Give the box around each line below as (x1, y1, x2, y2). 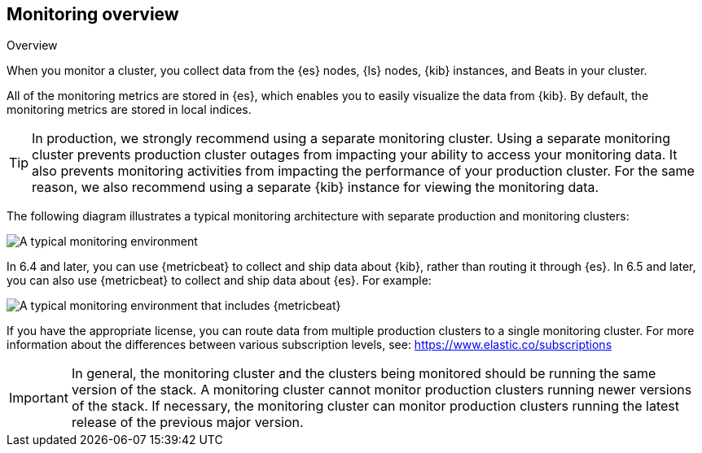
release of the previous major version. (71, 414, 304, 431)
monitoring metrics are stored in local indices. (7, 102, 252, 117)
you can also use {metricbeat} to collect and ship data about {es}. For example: (7, 273, 432, 288)
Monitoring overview (7, 4, 179, 24)
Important (9, 390, 68, 407)
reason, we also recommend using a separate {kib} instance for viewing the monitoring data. (32, 179, 599, 196)
